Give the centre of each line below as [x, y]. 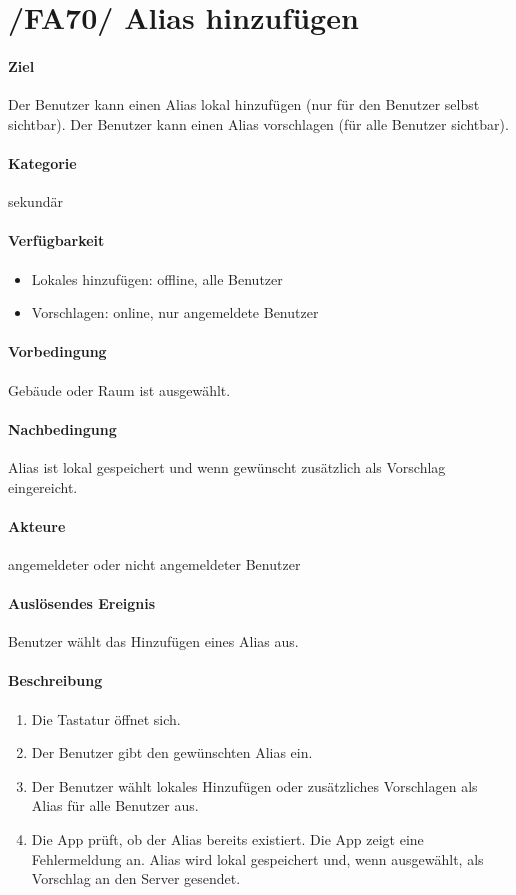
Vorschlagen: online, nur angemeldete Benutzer [175, 312]
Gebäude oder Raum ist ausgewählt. [119, 389]
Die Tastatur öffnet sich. [106, 718]
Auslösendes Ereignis [82, 603]
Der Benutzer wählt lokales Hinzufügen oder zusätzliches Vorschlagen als [254, 785]
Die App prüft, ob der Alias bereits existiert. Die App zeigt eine [227, 839]
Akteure [37, 525]
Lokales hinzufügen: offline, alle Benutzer [157, 278]
